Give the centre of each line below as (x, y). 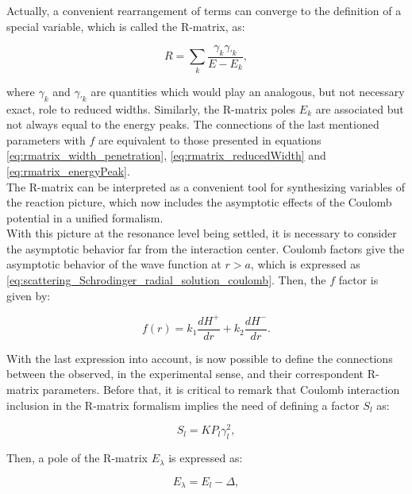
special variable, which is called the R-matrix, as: (126, 26)
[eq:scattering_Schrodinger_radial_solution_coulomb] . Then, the (166, 280)
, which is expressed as (305, 264)
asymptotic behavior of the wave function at (114, 264)
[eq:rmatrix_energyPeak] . (68, 170)
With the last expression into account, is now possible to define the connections (200, 358)
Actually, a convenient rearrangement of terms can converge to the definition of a (204, 10)
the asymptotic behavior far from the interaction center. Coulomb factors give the (206, 248)
